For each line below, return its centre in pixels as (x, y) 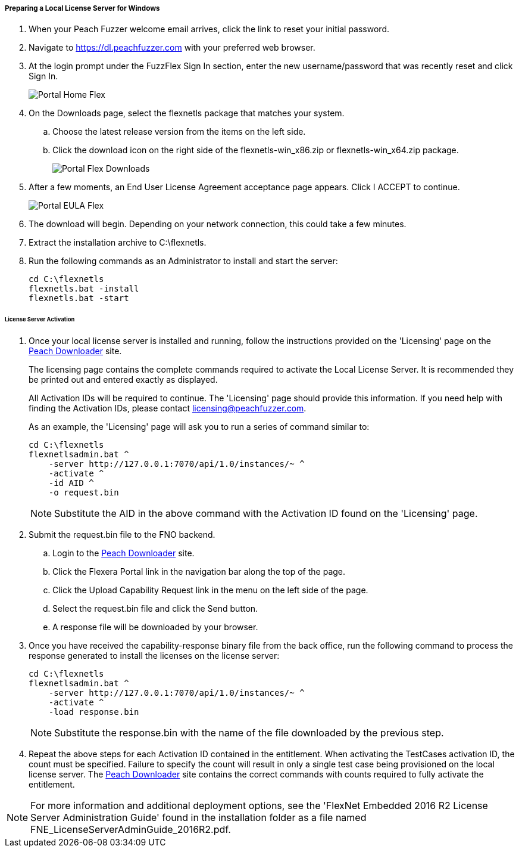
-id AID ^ (71, 483)
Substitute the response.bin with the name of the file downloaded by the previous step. (249, 733)
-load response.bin (94, 712)
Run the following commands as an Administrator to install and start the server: (183, 261)
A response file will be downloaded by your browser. (155, 627)
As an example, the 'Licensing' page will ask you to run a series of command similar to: (199, 427)
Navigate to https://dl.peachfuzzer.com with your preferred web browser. (172, 48)
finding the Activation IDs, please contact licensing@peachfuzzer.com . (168, 408)
